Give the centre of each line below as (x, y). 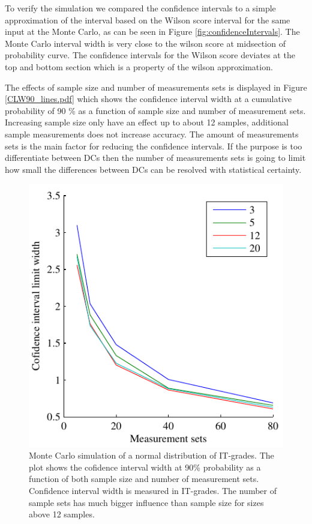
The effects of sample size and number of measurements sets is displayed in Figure (156, 87)
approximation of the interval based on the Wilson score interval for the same (148, 20)
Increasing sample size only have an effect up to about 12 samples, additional (147, 122)
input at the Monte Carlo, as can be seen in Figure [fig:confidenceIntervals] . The (152, 32)
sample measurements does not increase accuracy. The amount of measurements (152, 134)
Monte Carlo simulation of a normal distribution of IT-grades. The (151, 455)
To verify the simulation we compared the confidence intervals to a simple (140, 8)
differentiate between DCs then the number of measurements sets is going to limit (155, 158)
